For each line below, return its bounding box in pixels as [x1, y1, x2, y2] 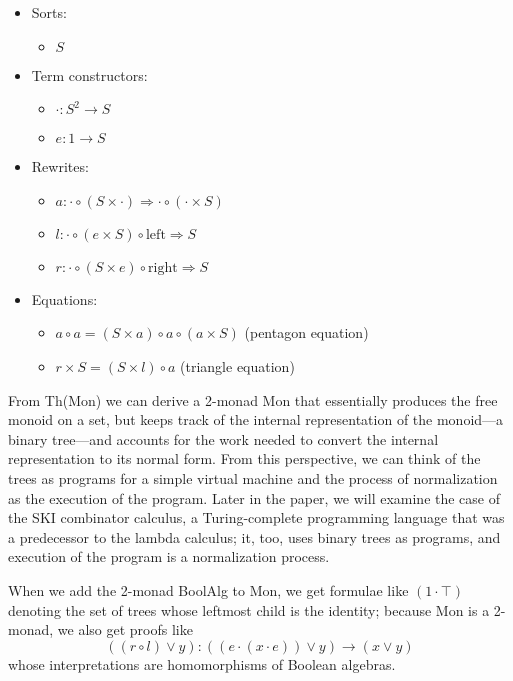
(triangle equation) [180, 355, 295, 376]
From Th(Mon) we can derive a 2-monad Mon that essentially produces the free [8, 389, 498, 410]
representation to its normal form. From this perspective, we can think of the [8, 448, 481, 469]
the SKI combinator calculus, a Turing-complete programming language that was [8, 507, 505, 528]
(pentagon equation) [244, 322, 369, 343]
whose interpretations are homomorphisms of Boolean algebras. [8, 653, 396, 674]
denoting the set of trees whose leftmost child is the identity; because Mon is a [8, 599, 490, 620]
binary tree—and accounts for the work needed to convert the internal [8, 428, 439, 449]
